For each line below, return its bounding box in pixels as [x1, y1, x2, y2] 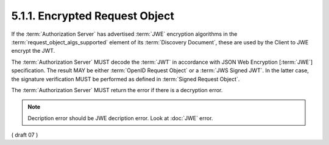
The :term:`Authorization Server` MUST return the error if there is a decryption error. [11, 86, 223, 93]
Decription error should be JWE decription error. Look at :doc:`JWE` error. [27, 114, 213, 121]
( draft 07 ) [11, 131, 38, 139]
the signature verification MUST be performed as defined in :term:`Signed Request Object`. [11, 75, 240, 83]
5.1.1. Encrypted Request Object [11, 9, 175, 22]
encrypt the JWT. [11, 47, 55, 55]
